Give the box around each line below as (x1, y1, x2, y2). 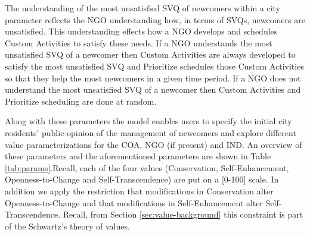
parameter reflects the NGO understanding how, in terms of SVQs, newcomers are (5, 13, 305, 26)
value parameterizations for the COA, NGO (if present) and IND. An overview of (5, 138, 302, 150)
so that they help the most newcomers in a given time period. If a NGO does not (5, 71, 301, 84)
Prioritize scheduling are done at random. (5, 95, 157, 107)
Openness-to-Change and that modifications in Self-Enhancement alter (5, 196, 263, 209)
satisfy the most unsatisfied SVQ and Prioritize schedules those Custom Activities (5, 59, 304, 72)
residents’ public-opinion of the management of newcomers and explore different (5, 126, 296, 139)
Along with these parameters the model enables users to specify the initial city (5, 115, 292, 127)
